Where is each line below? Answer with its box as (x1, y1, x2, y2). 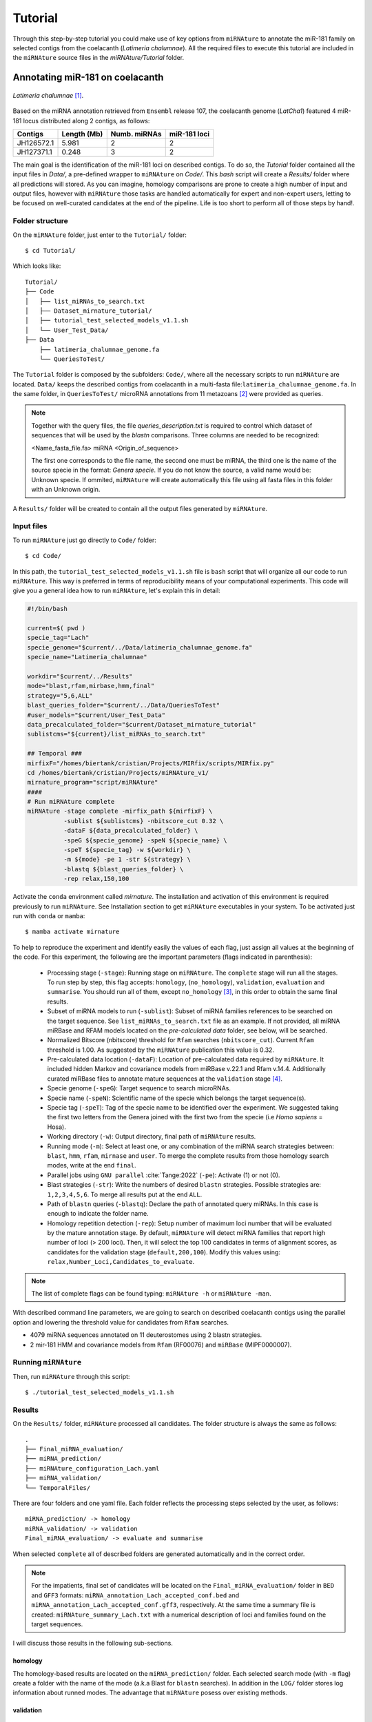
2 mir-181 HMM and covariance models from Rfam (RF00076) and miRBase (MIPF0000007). (30, 1340, 292, 1349)
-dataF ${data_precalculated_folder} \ (63, 827, 198, 835)
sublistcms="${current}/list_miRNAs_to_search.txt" (27, 730, 206, 738)
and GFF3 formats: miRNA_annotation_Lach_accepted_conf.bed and (31, 1591, 240, 1599)
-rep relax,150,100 (63, 875, 130, 883)
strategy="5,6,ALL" (27, 692, 93, 699)
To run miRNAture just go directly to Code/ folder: (12, 536, 156, 544)
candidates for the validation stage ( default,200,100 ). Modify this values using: (47, 1247, 280, 1256)
